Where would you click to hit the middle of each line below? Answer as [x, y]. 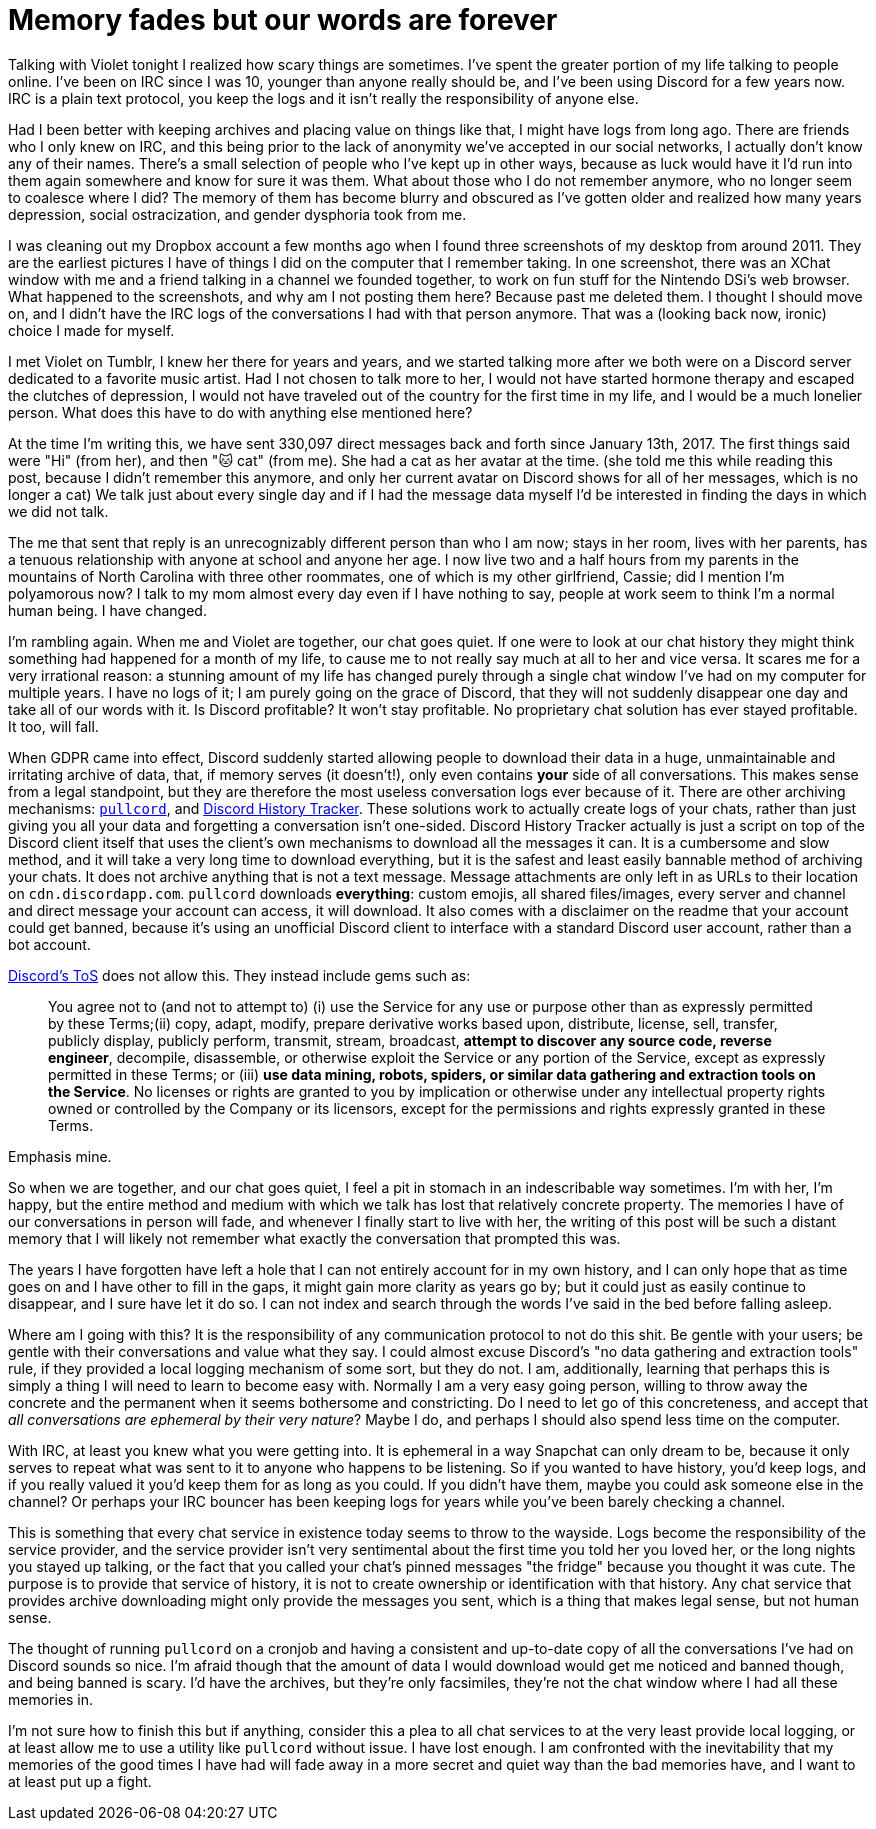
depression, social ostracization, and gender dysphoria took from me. [237, 214]
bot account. [49, 944]
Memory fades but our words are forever [283, 20]
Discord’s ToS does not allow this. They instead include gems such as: [239, 975]
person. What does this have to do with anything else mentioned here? [240, 412]
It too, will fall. [53, 726]
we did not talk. [58, 511]
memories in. [51, 1699]
